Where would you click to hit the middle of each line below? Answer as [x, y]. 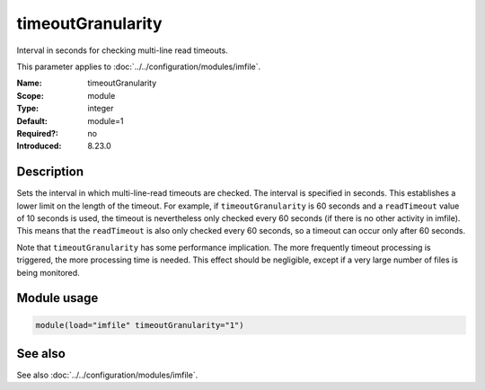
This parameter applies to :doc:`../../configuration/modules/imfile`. [138, 66]
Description [50, 172]
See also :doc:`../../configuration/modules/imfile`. [107, 375]
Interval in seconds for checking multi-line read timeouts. [122, 50]
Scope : [30, 95]
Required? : [37, 133]
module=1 [106, 120]
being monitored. [48, 272]
